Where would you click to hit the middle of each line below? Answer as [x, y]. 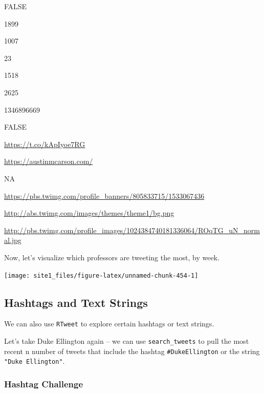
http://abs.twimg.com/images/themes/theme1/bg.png [89, 213]
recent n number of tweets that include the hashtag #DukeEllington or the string [132, 351]
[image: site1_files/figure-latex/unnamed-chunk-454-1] [101, 275]
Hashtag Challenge [44, 384]
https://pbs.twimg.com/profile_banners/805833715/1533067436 [104, 195]
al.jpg [13, 240]
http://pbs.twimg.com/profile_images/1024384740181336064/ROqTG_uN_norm [132, 230]
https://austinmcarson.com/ [49, 161]
